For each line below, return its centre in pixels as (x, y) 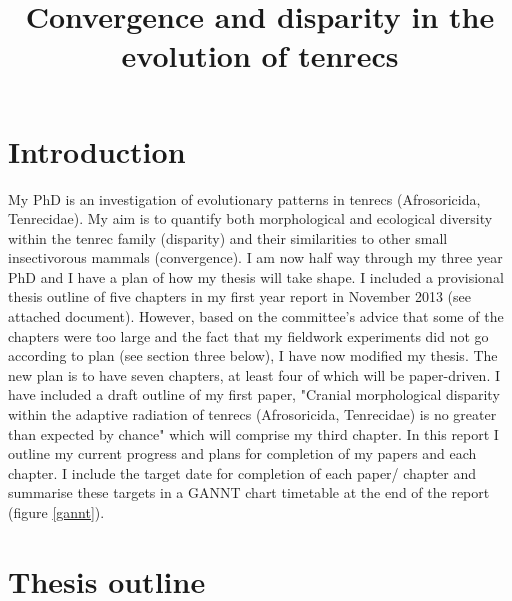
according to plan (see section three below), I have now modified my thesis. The (253, 355)
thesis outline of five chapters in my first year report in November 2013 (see (239, 296)
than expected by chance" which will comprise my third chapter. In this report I (253, 433)
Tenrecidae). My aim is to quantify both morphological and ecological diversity (250, 218)
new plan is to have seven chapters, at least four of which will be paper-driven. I (254, 374)
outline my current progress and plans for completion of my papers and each (242, 453)
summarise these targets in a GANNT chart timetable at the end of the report (249, 492)
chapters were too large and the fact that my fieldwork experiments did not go (248, 335)
